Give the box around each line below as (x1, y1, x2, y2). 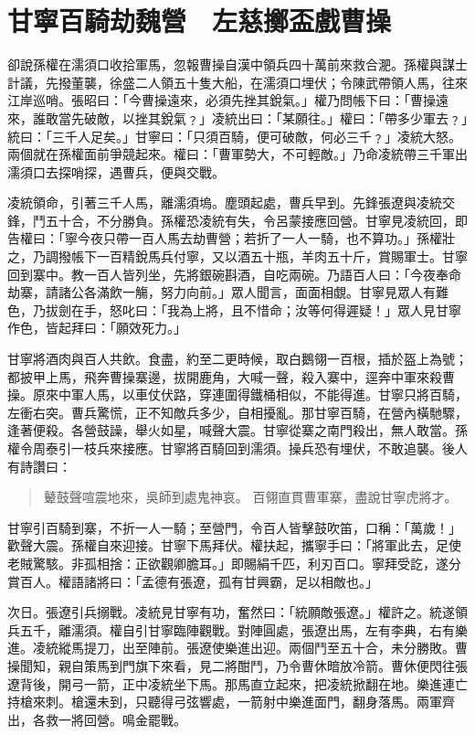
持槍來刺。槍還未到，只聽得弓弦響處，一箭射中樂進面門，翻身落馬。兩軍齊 (7, 692, 455, 711)
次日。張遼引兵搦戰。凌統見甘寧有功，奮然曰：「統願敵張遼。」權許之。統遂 (7, 602, 455, 622)
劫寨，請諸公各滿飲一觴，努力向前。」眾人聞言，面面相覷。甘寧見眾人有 (7, 282, 436, 302)
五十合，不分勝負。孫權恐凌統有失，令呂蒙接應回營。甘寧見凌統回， (45, 210, 455, 229)
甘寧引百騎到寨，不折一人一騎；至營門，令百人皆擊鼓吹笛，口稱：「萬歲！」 (7, 517, 461, 537)
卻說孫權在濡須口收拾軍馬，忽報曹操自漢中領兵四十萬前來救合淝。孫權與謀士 (7, 55, 468, 74)
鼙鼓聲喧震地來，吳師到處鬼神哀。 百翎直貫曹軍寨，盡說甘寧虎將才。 (43, 487, 458, 506)
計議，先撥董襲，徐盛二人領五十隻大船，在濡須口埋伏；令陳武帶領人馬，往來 (7, 72, 468, 91)
